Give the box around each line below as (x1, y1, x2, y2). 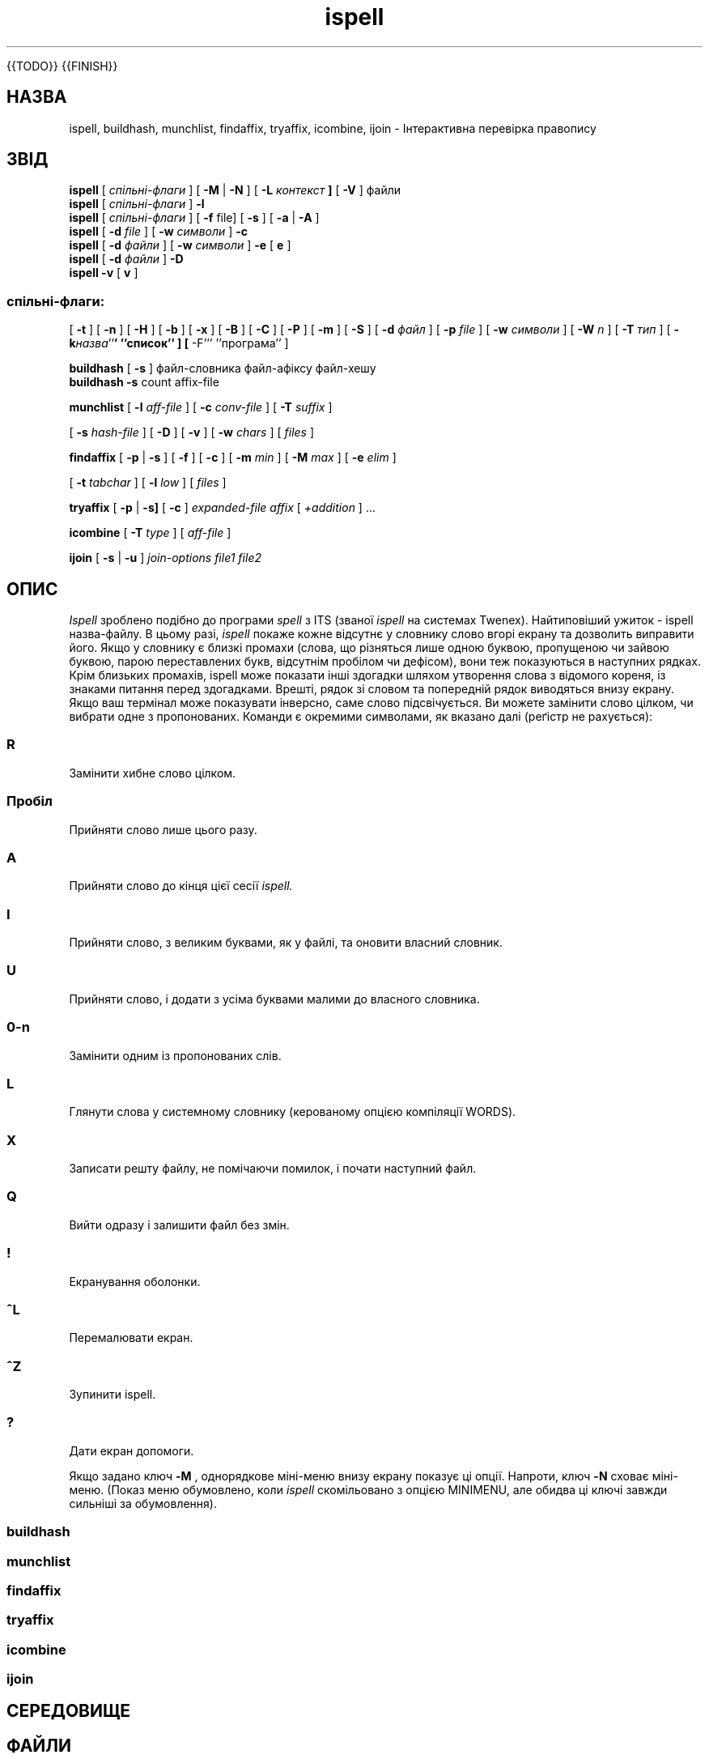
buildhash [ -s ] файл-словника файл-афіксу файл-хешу (69, 361, 376, 376)
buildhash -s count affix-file (69, 375, 219, 390)
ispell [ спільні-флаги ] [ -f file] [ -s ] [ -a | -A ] (69, 211, 320, 225)
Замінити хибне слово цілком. (69, 765, 236, 780)
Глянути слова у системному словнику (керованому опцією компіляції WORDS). (69, 1105, 516, 1119)
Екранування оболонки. (69, 1274, 201, 1288)
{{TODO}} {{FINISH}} (6, 58, 118, 73)
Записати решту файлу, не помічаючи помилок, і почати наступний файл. (69, 1161, 477, 1176)
